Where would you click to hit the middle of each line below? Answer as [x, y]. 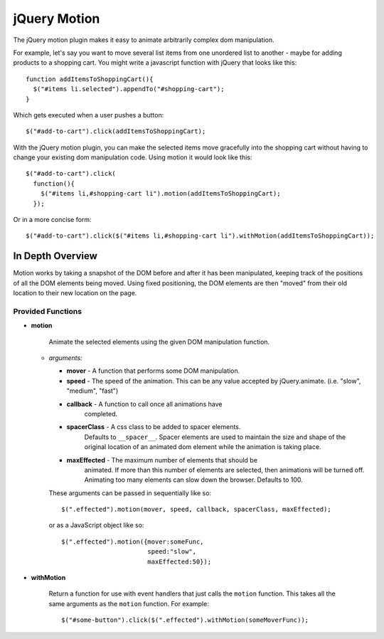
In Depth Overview [55, 256]
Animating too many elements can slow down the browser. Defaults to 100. [194, 480]
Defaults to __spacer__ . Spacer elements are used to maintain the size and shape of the [215, 437]
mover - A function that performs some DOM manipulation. [153, 371]
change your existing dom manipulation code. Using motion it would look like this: [133, 157]
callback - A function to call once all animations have [144, 404]
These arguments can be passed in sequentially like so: [130, 493]
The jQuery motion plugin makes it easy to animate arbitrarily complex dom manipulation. [144, 40]
